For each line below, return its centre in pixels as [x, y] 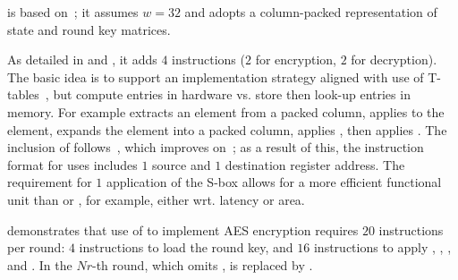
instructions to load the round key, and [186, 247]
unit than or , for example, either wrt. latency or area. [156, 199]
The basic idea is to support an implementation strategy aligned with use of [216, 76]
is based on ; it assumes [73, 12]
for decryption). [394, 59]
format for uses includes [72, 164]
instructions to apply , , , [382, 247]
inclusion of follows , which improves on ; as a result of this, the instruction [216, 147]
